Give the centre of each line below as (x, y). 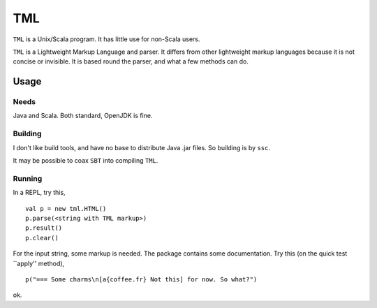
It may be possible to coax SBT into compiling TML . (86, 161)
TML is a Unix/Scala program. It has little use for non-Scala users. (106, 39)
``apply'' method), (39, 263)
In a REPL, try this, (39, 193)
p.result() (44, 228)
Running (28, 178)
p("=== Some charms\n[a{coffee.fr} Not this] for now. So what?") (141, 279)
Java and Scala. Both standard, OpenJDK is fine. (83, 116)
